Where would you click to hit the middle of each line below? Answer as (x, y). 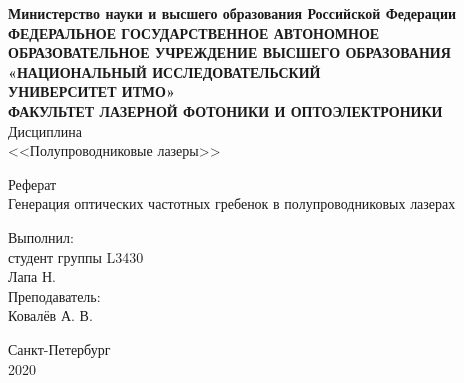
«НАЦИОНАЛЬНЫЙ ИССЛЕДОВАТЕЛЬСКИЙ (164, 71)
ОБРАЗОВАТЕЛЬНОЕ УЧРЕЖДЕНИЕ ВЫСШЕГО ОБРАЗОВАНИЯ (229, 52)
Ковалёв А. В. (50, 315)
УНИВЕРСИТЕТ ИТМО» (91, 91)
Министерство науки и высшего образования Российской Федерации (232, 13)
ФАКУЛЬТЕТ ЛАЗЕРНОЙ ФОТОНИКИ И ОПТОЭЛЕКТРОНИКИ (225, 110)
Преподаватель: (54, 295)
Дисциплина (45, 130)
